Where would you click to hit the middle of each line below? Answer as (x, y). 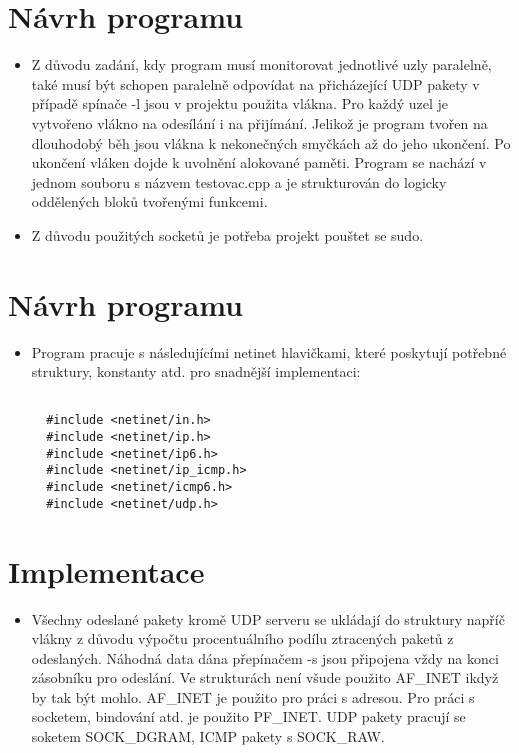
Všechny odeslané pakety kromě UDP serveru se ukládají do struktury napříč (268, 618)
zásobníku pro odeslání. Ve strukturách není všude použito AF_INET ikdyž (265, 677)
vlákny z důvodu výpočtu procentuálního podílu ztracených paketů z (242, 638)
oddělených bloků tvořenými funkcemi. (149, 201)
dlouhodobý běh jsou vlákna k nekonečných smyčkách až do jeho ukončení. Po (271, 142)
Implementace (106, 570)
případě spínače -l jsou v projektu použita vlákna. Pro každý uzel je (240, 103)
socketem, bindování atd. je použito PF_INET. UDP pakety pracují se (248, 716)
